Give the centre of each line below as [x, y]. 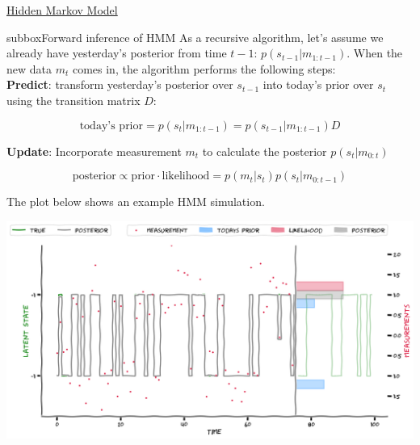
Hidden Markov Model [62, 10]
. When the [375, 53]
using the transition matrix [73, 100]
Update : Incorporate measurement [94, 151]
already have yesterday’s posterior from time [117, 53]
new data [29, 68]
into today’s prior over [318, 84]
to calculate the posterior [265, 151]
